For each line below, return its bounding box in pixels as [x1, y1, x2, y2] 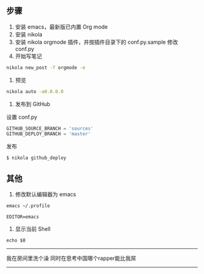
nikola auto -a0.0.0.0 [6, 88, 64, 94]
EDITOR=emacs [6, 214, 39, 220]
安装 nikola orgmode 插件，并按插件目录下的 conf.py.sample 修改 [15, 38, 178, 46]
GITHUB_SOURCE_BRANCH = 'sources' [6, 125, 94, 132]
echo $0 [6, 237, 26, 244]
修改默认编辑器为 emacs [15, 191, 76, 198]
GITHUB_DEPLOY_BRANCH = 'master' [6, 131, 91, 137]
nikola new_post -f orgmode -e [6, 65, 86, 71]
